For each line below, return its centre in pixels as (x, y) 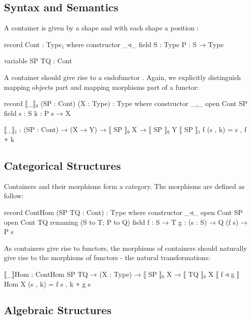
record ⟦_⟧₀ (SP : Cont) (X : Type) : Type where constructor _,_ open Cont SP (126, 103)
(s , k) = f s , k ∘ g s (59, 283)
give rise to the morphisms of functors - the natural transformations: (107, 257)
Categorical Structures (62, 165)
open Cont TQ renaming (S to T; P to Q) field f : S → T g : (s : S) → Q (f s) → (126, 222)
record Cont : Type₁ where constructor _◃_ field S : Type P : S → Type (114, 44)
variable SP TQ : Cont (38, 61)
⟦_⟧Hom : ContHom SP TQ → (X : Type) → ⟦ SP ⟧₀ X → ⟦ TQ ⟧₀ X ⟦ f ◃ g (119, 274)
